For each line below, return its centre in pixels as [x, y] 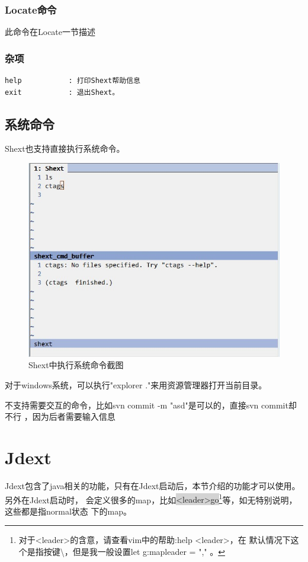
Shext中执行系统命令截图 [76, 365]
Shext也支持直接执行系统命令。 [65, 149]
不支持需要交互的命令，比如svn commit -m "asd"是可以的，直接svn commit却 [151, 405]
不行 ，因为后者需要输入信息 [60, 416]
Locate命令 [31, 9]
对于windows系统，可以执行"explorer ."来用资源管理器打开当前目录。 [136, 385]
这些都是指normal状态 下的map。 [68, 511]
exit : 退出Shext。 [62, 92]
